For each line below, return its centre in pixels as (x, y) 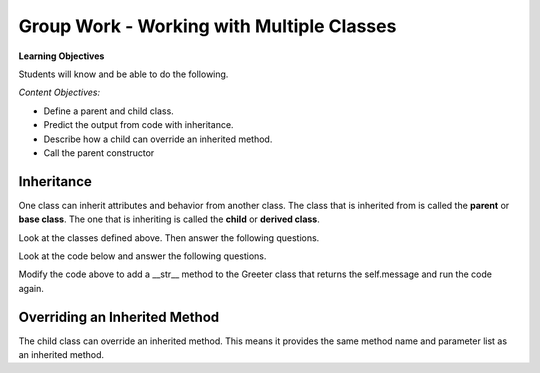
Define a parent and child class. (108, 111)
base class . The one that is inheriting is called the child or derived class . (169, 219)
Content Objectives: (59, 92)
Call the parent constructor (99, 152)
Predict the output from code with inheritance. (138, 125)
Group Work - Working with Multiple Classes (207, 26)
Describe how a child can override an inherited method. (158, 139)
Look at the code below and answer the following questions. (142, 256)
